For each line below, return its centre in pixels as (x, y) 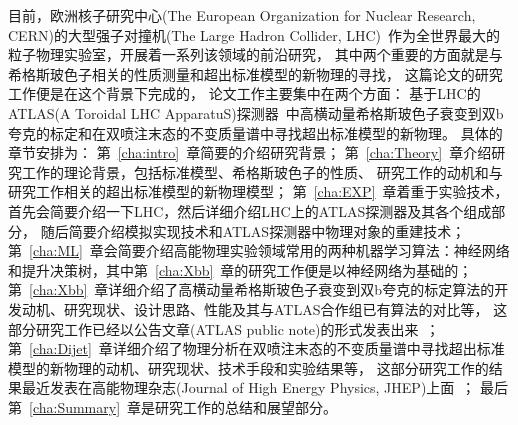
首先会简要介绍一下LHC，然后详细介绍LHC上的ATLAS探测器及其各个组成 (250, 210)
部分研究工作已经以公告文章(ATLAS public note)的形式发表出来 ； (224, 328)
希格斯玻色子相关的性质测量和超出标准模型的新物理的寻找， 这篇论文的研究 (255, 73)
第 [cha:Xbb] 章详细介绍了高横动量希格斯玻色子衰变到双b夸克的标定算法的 (251, 289)
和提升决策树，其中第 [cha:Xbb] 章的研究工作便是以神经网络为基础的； (240, 269)
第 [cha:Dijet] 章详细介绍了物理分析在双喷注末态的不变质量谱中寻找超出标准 (256, 348)
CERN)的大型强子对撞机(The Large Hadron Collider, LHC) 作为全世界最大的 (254, 34)
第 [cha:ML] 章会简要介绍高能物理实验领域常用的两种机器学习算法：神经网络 (259, 250)
